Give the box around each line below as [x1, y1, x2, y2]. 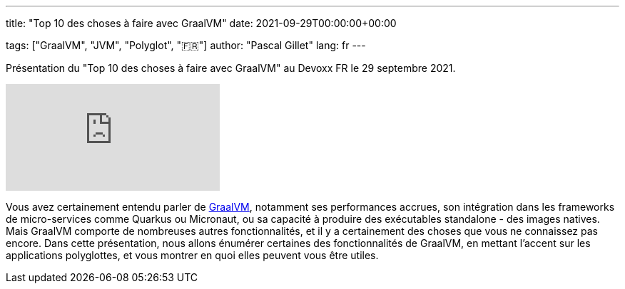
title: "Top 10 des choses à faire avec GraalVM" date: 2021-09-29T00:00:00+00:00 [6, 17, 397, 29]
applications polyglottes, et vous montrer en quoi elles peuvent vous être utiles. [6, 249, 379, 261]
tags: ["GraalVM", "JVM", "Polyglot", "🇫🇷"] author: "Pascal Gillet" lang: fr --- [6, 39, 366, 51]
